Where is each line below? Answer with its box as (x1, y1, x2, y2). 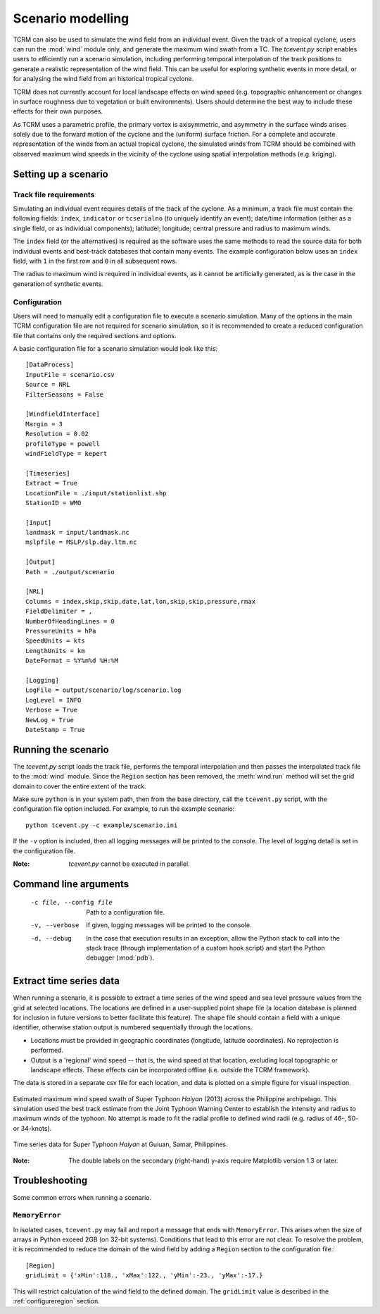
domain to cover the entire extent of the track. (13, 782, 147, 791)
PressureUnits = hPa (25, 627, 96, 635)
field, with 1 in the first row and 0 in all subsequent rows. (13, 256, 177, 265)
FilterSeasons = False (25, 390, 104, 398)
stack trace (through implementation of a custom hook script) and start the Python (86, 943, 325, 952)
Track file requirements (13, 190, 95, 199)
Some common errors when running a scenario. (13, 1193, 152, 1201)
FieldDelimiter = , (25, 607, 93, 616)
